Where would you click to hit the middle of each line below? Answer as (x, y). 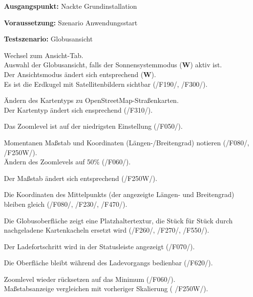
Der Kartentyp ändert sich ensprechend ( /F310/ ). (78, 109)
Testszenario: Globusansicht (48, 39)
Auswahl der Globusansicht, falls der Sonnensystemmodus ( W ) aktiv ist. (113, 65)
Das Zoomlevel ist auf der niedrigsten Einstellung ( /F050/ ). (93, 126)
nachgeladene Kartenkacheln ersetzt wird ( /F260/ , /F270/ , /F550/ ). (107, 230)
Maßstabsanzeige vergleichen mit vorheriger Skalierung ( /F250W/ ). (106, 288)
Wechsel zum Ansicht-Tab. (44, 55)
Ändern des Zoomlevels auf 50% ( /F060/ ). (67, 162)
